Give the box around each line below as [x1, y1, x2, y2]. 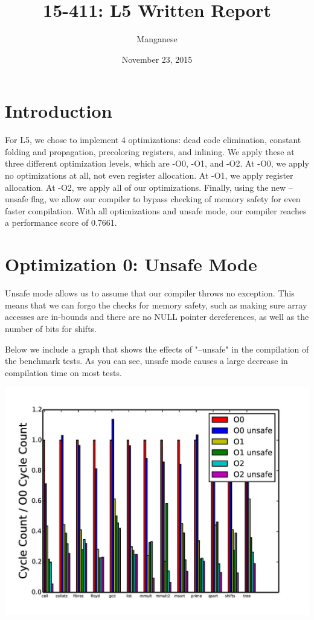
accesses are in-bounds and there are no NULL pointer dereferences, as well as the [5, 310, 309, 323]
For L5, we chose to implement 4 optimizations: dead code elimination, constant [5, 133, 301, 146]
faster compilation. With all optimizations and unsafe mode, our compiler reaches [5, 204, 307, 217]
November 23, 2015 [121, 53, 193, 65]
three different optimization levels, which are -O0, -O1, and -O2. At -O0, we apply [5, 157, 309, 170]
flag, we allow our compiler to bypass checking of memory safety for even [31, 193, 301, 205]
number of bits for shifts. [5, 322, 97, 334]
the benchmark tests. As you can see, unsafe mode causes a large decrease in [5, 354, 288, 367]
